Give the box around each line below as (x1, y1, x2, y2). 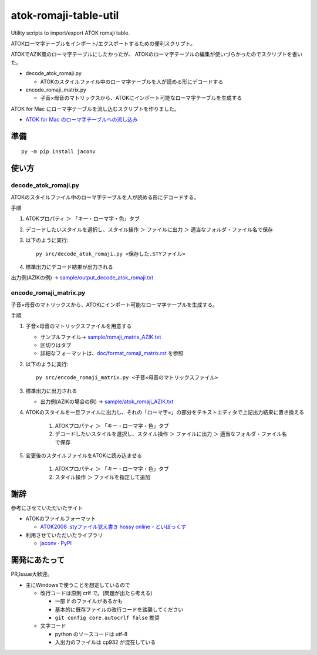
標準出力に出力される (25, 387, 77, 394)
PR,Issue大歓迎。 (11, 570, 53, 578)
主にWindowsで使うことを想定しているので (25, 581, 130, 588)
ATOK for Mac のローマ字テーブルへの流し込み (25, 116, 138, 123)
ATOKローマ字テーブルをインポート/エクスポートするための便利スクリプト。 (11, 40, 196, 47)
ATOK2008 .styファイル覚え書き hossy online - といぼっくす (40, 523, 187, 531)
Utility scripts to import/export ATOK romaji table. (11, 29, 130, 36)
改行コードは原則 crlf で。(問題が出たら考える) (40, 589, 153, 596)
